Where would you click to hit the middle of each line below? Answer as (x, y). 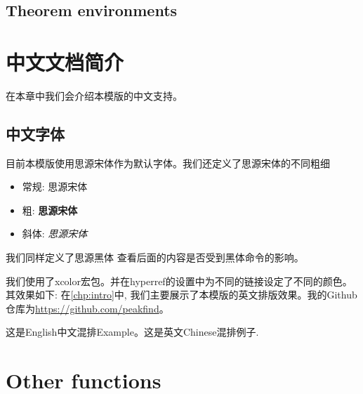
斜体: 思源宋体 (55, 234)
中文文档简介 (65, 61)
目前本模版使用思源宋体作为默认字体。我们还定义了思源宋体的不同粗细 (168, 163)
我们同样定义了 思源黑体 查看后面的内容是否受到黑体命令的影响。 (155, 257)
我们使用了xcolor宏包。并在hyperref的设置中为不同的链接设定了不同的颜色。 (179, 281)
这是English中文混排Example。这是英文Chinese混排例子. (132, 332)
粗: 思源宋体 (50, 210)
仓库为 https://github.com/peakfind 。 (87, 308)
